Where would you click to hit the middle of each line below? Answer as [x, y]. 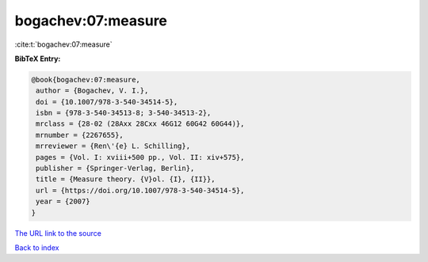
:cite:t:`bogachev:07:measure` [63, 44]
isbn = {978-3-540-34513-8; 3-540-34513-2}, [124, 113]
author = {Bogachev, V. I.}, [92, 91]
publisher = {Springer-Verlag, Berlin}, [115, 169]
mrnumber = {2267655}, [80, 135]
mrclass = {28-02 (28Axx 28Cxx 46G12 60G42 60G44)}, [140, 124]
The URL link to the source [58, 233]
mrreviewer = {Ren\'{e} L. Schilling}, [113, 146]
